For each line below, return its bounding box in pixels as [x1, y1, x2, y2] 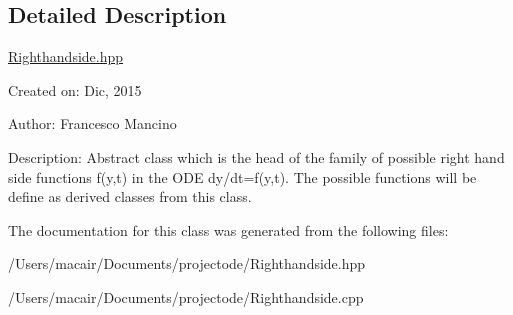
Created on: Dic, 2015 [8, 79, 142, 100]
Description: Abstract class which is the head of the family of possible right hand [8, 146, 505, 167]
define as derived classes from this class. [8, 186, 252, 207]
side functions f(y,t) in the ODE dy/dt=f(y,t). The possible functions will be [8, 166, 477, 187]
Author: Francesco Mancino [8, 113, 177, 134]
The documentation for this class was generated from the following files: [8, 219, 449, 240]
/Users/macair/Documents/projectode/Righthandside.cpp [8, 286, 364, 307]
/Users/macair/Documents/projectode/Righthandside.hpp [8, 253, 366, 274]
